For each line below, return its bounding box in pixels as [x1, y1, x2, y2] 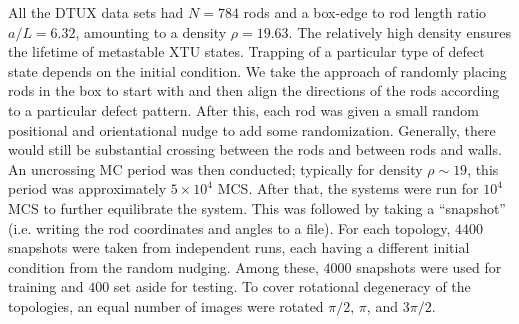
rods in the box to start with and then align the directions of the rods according [8, 80, 500, 101]
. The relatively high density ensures [288, 21, 511, 42]
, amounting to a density [75, 21, 227, 42]
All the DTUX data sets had [8, 2, 184, 22]
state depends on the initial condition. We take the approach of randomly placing [8, 60, 507, 81]
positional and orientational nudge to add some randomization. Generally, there [8, 119, 496, 140]
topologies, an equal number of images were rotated [8, 295, 324, 316]
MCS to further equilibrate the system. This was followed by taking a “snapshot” [8, 197, 506, 218]
